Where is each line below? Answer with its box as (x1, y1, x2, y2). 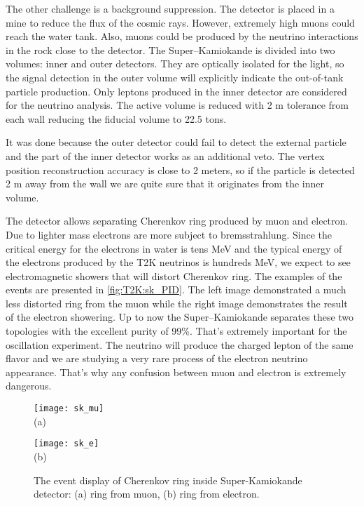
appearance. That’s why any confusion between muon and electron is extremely (6, 364, 346, 379)
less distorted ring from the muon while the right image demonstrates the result (6, 295, 348, 310)
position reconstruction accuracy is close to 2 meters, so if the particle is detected (6, 162, 355, 177)
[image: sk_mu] (34, 404, 104, 414)
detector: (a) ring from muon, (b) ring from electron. (34, 486, 260, 501)
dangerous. (6, 378, 52, 393)
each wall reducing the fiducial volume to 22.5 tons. (6, 111, 227, 126)
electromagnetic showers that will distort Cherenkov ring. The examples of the (6, 268, 342, 283)
